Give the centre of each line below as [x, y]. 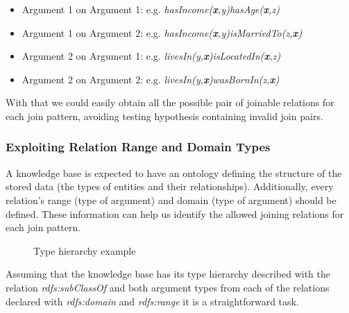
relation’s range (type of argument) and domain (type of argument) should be [171, 200]
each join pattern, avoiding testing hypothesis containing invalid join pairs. [164, 116]
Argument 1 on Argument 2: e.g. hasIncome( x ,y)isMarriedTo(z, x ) [162, 32]
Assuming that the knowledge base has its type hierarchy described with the [168, 274]
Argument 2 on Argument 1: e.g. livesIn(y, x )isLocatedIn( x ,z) [151, 56]
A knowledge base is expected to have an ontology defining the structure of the [174, 172]
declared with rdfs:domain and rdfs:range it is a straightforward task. [152, 301]
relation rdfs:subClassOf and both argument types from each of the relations [168, 287]
